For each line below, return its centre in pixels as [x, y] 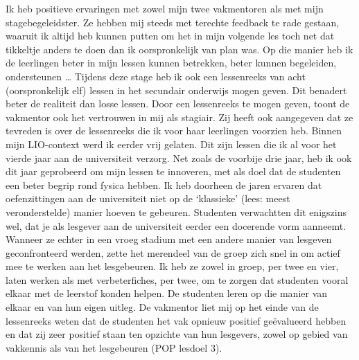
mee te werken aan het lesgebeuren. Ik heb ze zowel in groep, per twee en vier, [172, 266]
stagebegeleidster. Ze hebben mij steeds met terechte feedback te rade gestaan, [173, 22]
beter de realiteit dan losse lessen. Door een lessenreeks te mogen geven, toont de [178, 103]
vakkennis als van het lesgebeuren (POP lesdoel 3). [114, 347]
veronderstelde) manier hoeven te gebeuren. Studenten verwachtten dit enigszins [176, 211]
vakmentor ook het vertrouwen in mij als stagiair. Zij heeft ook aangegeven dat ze [179, 117]
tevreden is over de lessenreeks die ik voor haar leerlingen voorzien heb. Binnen [174, 130]
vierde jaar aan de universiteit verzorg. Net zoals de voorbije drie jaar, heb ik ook [179, 157]
